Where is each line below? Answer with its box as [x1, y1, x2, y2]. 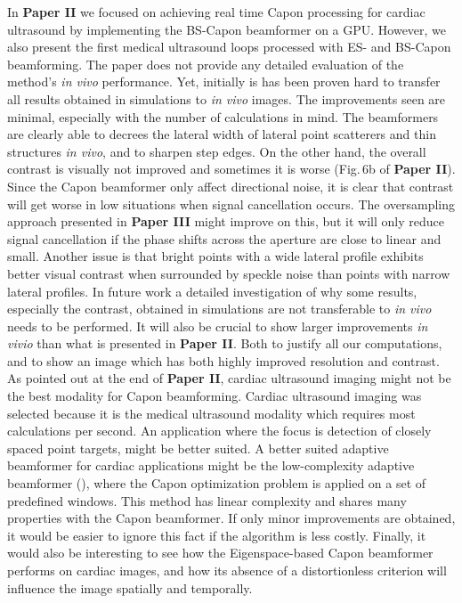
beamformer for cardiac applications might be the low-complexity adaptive [7, 456, 415, 475]
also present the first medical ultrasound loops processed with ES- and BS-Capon [7, 37, 451, 56]
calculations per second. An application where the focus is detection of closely [7, 421, 432, 440]
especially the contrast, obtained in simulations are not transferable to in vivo [7, 299, 432, 318]
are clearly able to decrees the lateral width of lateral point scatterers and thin [7, 125, 436, 143]
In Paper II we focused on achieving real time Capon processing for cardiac [7, 3, 426, 20]
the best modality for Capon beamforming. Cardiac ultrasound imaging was [7, 387, 422, 405]
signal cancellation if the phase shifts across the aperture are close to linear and [7, 229, 442, 248]
